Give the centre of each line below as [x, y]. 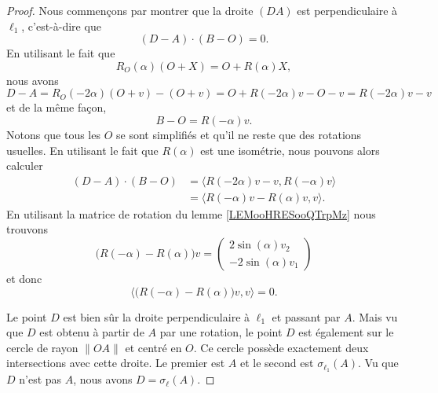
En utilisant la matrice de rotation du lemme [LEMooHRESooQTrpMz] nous [191, 213]
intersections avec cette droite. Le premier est [116, 363]
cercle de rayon [42, 347]
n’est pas [40, 379]
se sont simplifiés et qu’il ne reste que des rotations [239, 134]
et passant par [306, 316]
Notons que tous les [53, 134]
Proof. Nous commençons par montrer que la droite [130, 10]
